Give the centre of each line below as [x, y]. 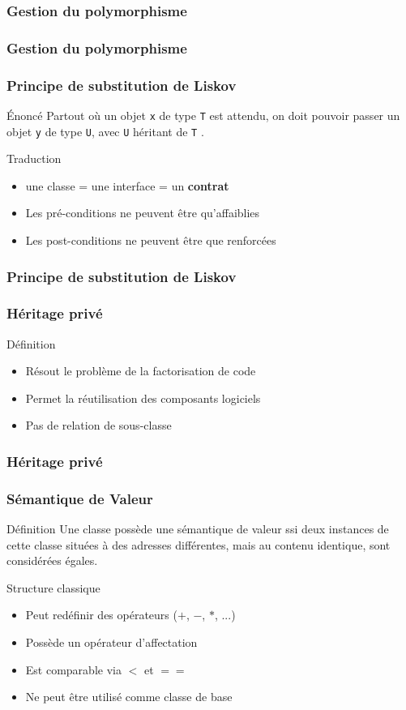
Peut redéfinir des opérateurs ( [101, 615]
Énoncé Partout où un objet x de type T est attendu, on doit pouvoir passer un [203, 115]
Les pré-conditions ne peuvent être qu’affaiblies [143, 213]
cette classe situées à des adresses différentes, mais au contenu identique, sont [199, 544]
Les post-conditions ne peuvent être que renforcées [151, 240]
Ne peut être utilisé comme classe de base [129, 697]
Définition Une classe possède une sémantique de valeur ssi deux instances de [198, 529]
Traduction [34, 158]
